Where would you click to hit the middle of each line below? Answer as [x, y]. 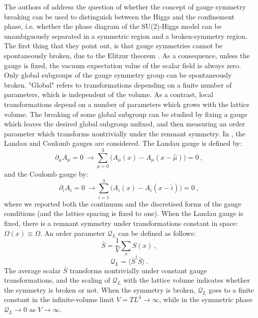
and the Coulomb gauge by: [46, 174]
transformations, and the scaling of [57, 280]
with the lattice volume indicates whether [187, 280]
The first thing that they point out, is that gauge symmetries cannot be [113, 46]
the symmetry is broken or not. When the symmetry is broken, [100, 289]
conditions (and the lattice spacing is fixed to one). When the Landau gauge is [124, 213]
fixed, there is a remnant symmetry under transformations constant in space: [121, 223]
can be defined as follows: [157, 233]
